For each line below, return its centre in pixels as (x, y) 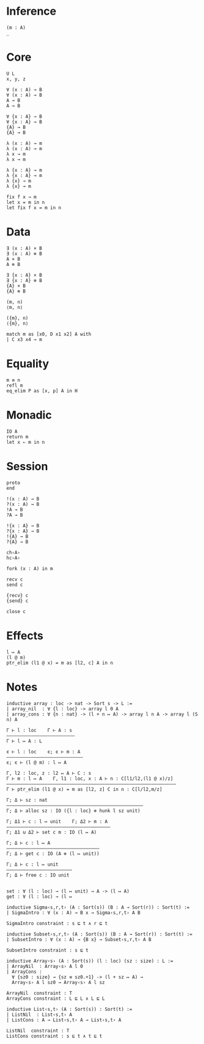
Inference (31, 11)
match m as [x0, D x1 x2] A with (49, 334)
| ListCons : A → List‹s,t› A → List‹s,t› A (64, 1020)
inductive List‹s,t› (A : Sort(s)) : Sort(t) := (69, 1009)
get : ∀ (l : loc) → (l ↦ (39, 896)
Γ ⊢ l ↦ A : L (24, 741)
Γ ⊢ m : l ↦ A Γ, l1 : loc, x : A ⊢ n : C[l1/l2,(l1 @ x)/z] (90, 779)
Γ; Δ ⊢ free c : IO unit (38, 875)
